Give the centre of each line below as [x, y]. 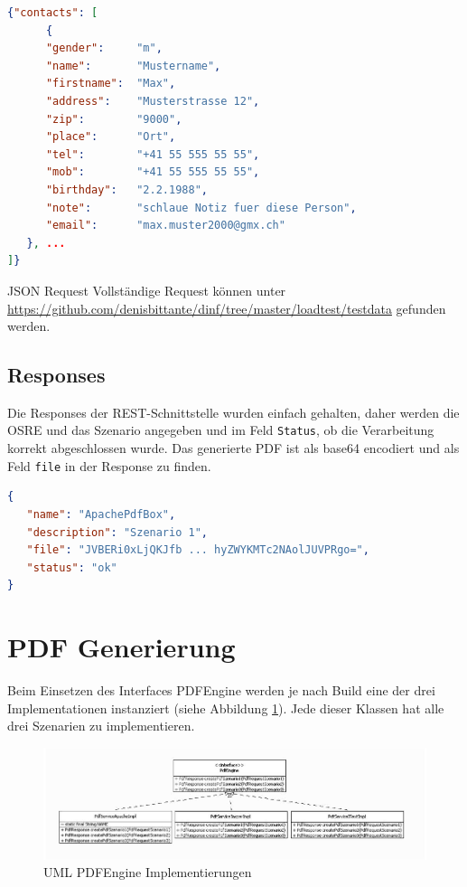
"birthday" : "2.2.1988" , [126, 189]
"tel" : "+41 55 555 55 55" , [153, 154]
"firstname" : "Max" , [111, 84]
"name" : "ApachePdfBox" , [101, 514]
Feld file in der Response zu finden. [109, 465]
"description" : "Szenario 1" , [117, 532]
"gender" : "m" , [104, 48]
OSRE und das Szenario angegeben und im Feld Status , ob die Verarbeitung [221, 430]
